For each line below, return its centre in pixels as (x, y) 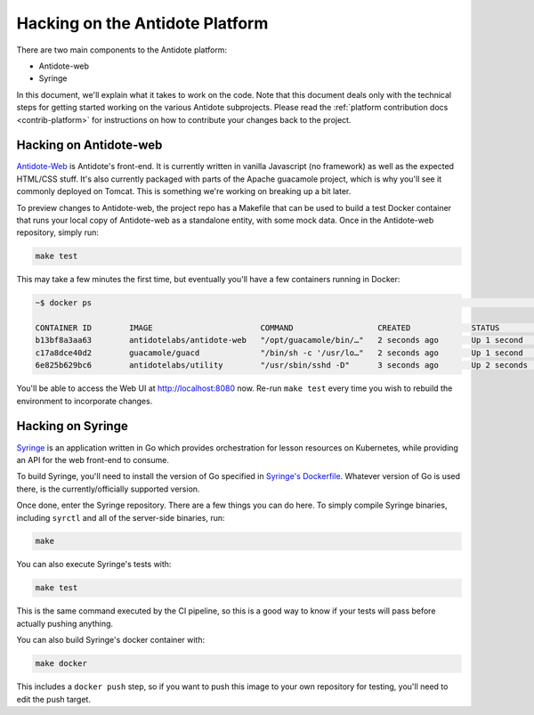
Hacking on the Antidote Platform (142, 23)
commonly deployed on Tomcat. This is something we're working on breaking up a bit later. (184, 191)
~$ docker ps (64, 303)
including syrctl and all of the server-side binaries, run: (121, 517)
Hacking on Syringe (72, 426)
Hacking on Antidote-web (89, 146)
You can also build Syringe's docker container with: (110, 640)
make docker (61, 664)
